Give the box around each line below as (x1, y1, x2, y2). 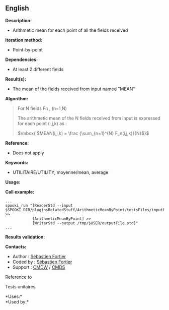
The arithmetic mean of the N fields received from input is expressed (17, 115, 161, 121)
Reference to (5, 274, 32, 280)
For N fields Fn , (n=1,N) (17, 105, 67, 111)
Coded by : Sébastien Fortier (12, 259, 72, 265)
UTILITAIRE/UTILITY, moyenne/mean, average (12, 169, 109, 175)
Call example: (5, 189, 35, 195)
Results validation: (5, 234, 45, 240)
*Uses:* (5, 293, 23, 299)
